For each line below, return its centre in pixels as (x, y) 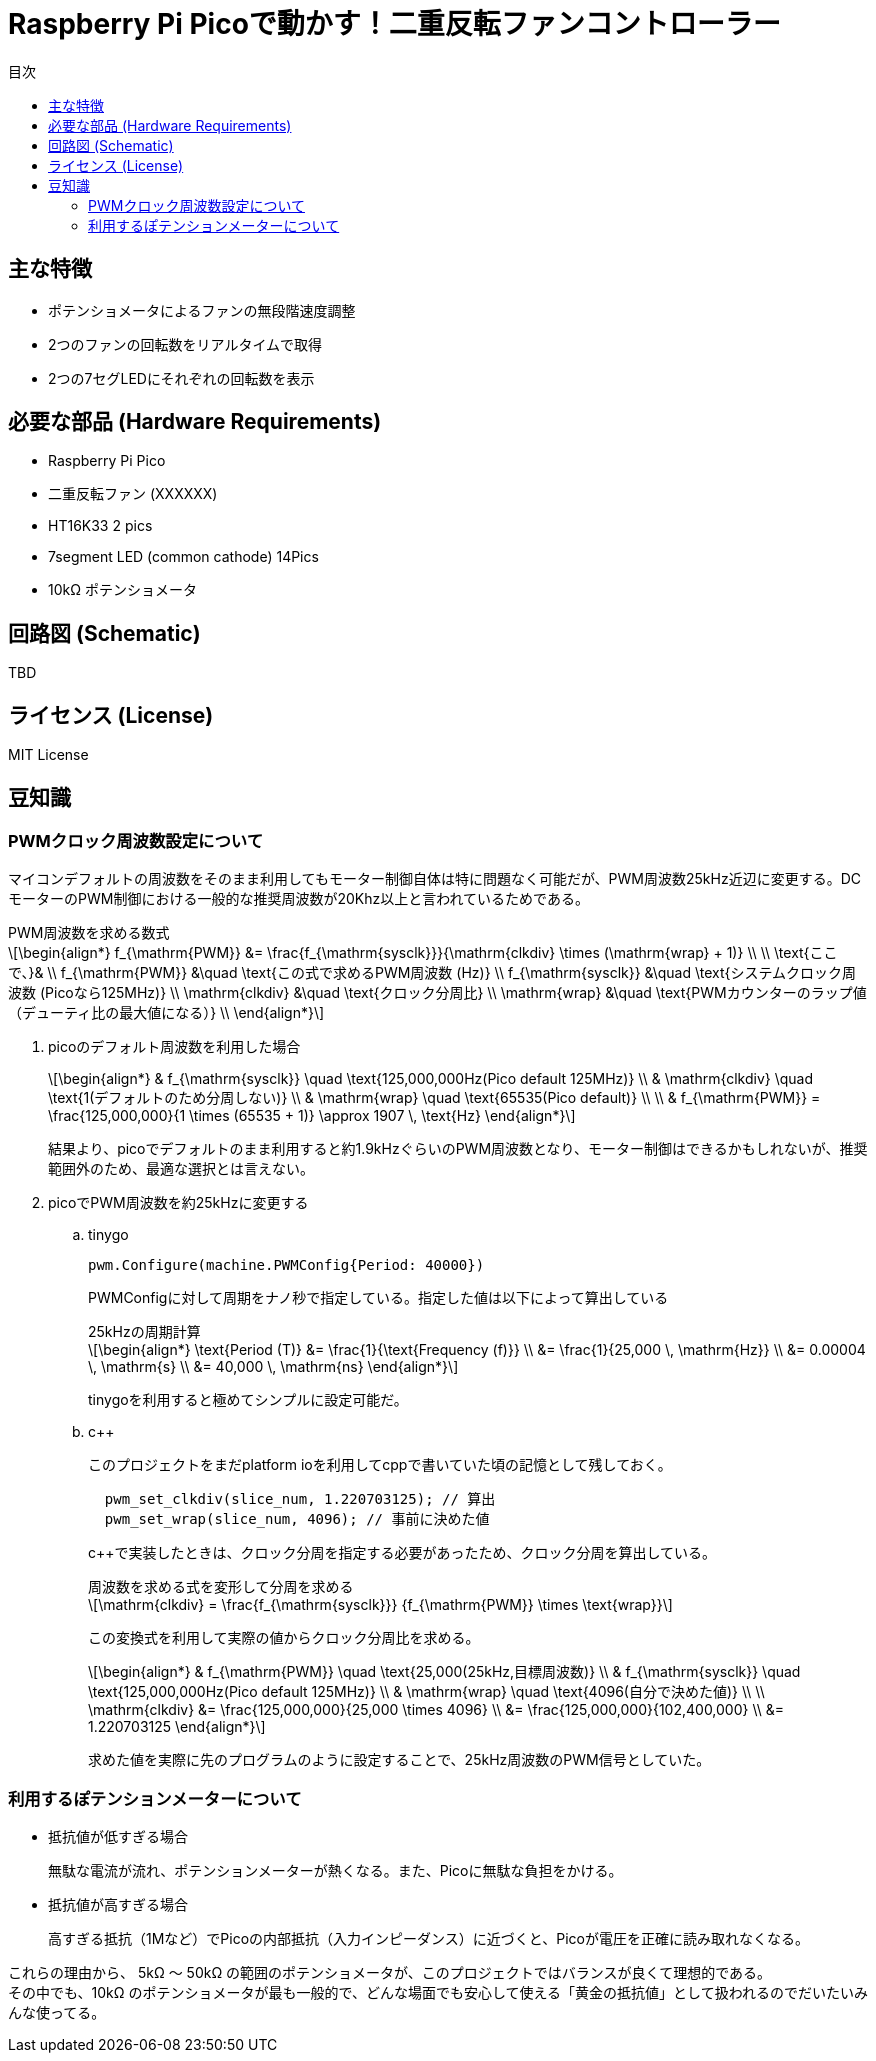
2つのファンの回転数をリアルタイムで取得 (185, 344)
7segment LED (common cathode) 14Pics (183, 557)
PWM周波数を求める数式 (89, 933)
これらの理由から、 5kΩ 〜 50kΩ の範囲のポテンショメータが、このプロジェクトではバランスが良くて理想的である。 (389, 1973)
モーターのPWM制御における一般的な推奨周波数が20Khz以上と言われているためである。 (298, 899)
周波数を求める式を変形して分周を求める (221, 1587)
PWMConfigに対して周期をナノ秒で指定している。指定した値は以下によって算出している (378, 1298)
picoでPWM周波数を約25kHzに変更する (178, 1203)
